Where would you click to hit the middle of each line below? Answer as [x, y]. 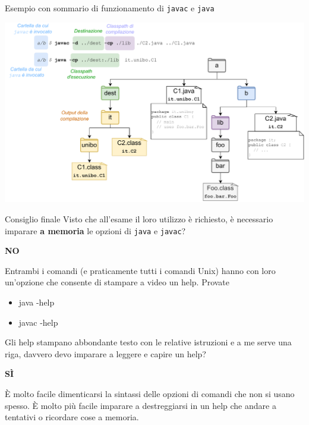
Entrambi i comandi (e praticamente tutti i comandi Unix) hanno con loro [140, 270]
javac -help [38, 322]
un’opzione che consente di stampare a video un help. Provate [117, 282]
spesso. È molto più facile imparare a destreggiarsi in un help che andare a [141, 405]
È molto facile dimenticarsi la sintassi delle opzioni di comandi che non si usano [150, 393]
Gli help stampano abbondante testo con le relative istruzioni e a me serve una [148, 342]
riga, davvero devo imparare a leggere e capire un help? [105, 353]
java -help [37, 302]
